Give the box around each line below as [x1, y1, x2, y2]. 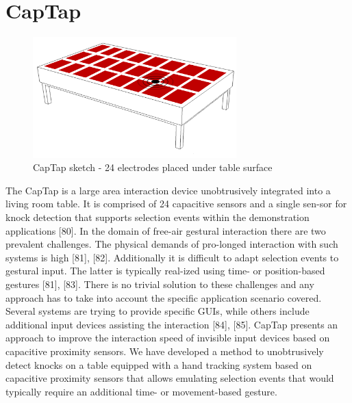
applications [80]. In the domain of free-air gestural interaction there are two [5, 223, 326, 237]
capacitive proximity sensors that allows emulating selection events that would [5, 371, 334, 385]
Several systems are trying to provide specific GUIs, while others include [5, 304, 310, 318]
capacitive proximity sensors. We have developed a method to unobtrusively [5, 343, 324, 358]
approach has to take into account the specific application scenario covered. [5, 290, 322, 304]
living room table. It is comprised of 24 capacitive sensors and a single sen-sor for [5, 196, 347, 211]
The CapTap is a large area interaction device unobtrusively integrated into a [5, 183, 331, 197]
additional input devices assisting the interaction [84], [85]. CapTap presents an [5, 317, 338, 331]
